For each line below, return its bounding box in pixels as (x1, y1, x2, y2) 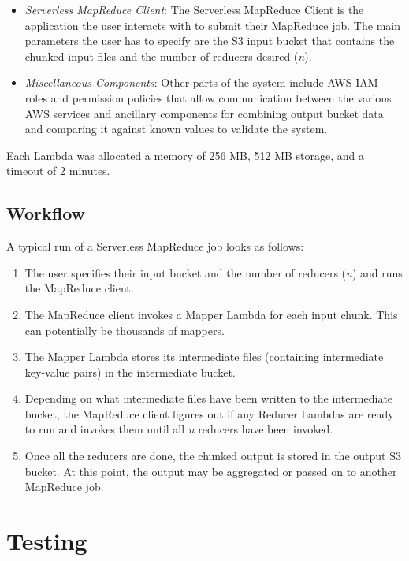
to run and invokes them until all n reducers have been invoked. (24, 421, 333, 437)
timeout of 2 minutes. (6, 162, 110, 179)
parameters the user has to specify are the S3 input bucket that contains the (24, 32, 395, 49)
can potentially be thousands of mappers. (24, 321, 225, 338)
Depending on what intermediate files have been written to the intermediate (24, 390, 393, 407)
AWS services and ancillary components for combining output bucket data (24, 105, 384, 121)
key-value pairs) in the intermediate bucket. (24, 363, 236, 380)
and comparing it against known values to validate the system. (24, 121, 328, 137)
